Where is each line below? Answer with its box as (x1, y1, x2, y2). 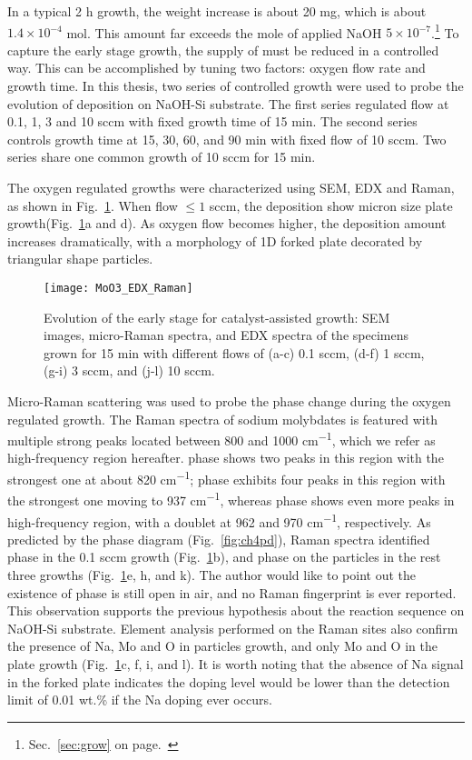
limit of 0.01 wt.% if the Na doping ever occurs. (7, 690, 272, 709)
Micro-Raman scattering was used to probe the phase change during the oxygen (7, 392, 451, 410)
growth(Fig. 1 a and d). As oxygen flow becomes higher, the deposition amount (7, 214, 447, 233)
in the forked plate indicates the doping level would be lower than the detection (7, 672, 450, 691)
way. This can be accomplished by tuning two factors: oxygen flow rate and (7, 58, 426, 77)
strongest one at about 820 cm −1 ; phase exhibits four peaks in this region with (7, 467, 446, 488)
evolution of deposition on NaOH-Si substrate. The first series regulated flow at (7, 94, 449, 113)
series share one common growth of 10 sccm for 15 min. (7, 147, 316, 166)
